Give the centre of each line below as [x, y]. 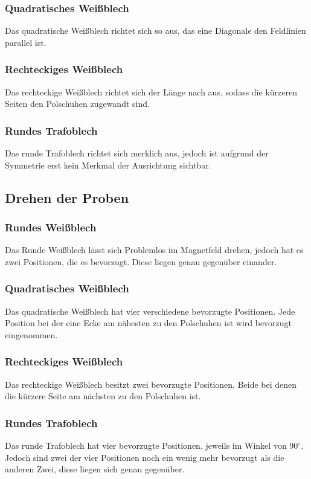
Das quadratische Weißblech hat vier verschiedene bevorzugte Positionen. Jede [150, 311]
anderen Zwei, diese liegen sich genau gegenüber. [95, 469]
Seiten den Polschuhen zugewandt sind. [77, 104]
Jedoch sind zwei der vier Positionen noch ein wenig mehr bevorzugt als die [145, 457]
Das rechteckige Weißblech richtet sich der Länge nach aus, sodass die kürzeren [151, 92]
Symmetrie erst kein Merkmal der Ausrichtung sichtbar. [108, 165]
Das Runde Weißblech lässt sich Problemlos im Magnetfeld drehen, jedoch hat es [154, 250]
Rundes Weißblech [51, 227]
